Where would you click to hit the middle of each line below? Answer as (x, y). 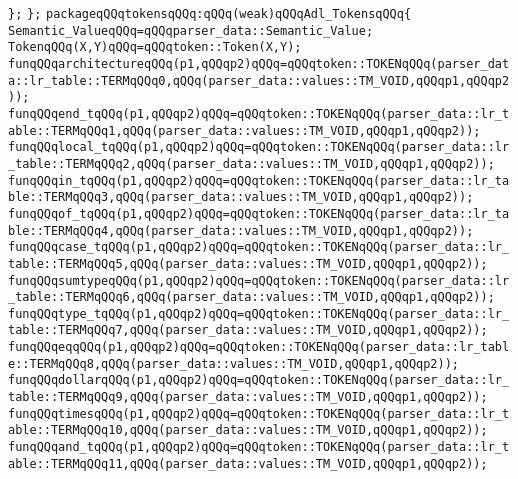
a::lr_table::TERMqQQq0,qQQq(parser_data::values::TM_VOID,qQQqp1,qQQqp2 (259, 80)
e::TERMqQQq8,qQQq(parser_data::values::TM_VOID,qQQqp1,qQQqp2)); (234, 363)
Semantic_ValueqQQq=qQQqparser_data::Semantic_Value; (191, 30)
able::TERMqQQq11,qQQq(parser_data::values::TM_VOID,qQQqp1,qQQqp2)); (248, 463)
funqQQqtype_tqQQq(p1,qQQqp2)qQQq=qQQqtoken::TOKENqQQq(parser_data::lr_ (259, 313)
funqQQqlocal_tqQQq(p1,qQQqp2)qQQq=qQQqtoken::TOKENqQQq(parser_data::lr (259, 147)
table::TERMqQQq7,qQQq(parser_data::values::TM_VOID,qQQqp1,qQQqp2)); (248, 330)
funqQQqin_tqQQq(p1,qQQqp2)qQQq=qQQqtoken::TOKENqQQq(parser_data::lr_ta (259, 180)
